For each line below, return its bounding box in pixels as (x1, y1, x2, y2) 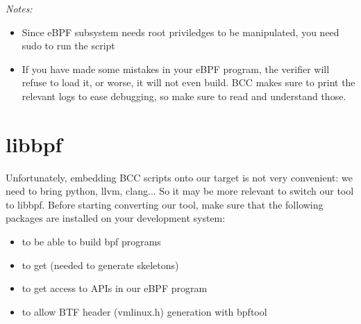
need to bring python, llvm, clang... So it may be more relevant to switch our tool (6, 184, 354, 198)
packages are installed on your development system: (6, 211, 226, 225)
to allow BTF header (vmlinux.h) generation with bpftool (22, 304, 267, 318)
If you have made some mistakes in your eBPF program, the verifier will (22, 61, 330, 76)
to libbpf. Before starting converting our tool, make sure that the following (6, 197, 324, 211)
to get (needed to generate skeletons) (22, 257, 179, 272)
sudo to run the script (22, 38, 115, 53)
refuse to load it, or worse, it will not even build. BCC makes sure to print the (22, 75, 355, 90)
